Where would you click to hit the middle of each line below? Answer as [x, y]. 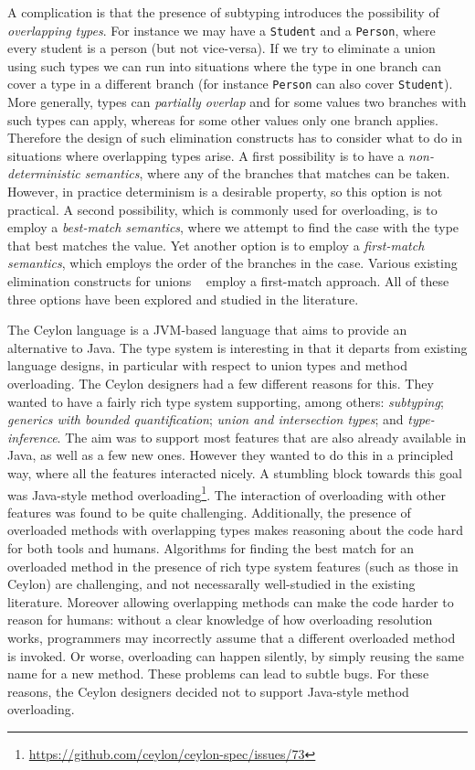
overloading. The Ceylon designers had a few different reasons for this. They [221, 383]
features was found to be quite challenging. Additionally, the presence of [209, 512]
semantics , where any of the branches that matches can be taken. [267, 173]
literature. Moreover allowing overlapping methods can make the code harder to [231, 601]
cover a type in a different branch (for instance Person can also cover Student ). [230, 84]
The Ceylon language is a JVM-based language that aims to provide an [207, 330]
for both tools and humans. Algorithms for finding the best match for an [211, 548]
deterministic [44, 173]
